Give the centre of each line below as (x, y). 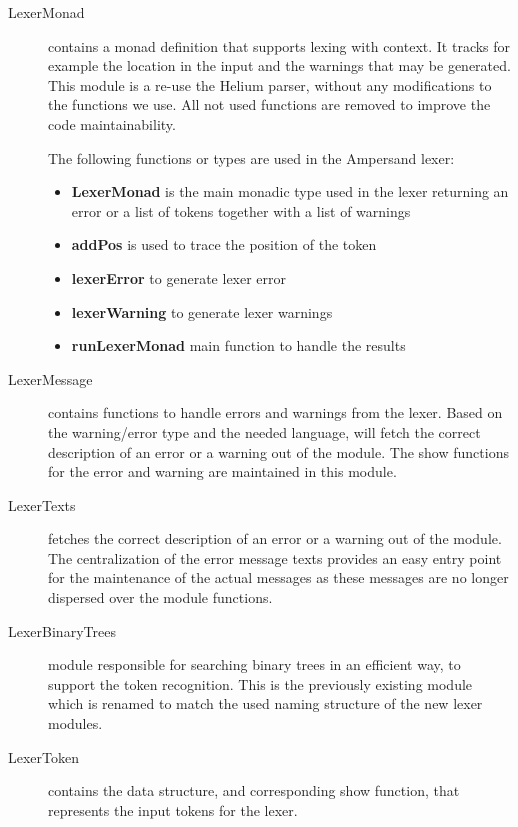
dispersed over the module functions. (160, 597)
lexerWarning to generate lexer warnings (202, 311)
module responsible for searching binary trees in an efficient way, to (254, 664)
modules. (75, 723)
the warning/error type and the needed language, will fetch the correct (264, 431)
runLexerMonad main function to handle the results (238, 345)
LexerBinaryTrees (62, 630)
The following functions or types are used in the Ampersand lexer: (251, 157)
